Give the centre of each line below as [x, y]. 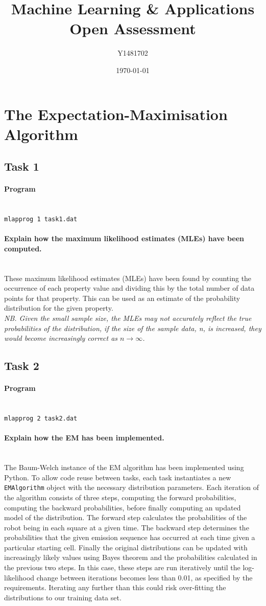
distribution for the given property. [59, 308]
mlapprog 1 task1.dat [41, 219]
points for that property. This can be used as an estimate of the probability [122, 298]
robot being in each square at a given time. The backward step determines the [127, 527]
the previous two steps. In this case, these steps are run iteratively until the [122, 567]
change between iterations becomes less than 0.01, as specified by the [144, 577]
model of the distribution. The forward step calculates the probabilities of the [126, 517]
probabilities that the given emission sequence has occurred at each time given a [130, 537]
